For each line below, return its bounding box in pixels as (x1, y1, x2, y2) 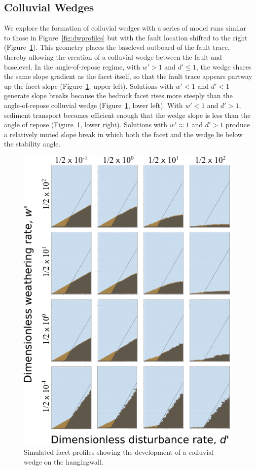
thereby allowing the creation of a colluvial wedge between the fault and (4, 51, 222, 62)
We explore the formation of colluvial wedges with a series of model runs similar (4, 23, 246, 33)
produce (225, 119, 250, 130)
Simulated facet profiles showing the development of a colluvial (24, 446, 214, 457)
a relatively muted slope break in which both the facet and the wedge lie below (4, 129, 243, 139)
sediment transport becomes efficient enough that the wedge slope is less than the (4, 109, 251, 120)
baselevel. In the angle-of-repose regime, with (4, 61, 140, 72)
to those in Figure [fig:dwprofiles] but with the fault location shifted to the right (4, 32, 248, 42)
